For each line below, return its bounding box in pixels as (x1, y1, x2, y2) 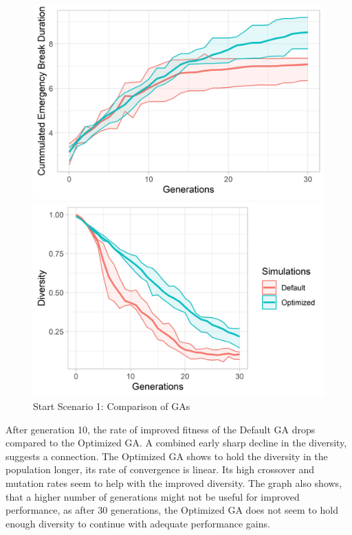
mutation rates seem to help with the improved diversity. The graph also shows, (5, 475, 342, 490)
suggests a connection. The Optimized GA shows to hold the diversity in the (5, 448, 328, 463)
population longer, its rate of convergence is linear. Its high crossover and (5, 462, 315, 477)
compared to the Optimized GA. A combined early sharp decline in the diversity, (5, 435, 347, 450)
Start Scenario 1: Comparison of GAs (33, 398, 190, 413)
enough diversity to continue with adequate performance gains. (5, 516, 270, 530)
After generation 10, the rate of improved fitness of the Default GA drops (5, 422, 316, 436)
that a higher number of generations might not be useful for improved (5, 489, 300, 503)
